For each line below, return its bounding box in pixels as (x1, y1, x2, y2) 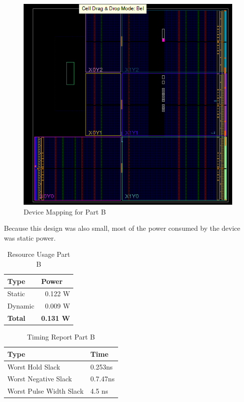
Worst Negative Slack (7, 373, 72, 384)
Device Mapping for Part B (24, 206, 106, 216)
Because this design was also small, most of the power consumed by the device (4, 223, 241, 233)
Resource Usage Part (7, 249, 70, 259)
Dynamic (7, 301, 34, 311)
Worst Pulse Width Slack (7, 386, 84, 396)
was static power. (4, 232, 56, 243)
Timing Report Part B (27, 332, 95, 342)
